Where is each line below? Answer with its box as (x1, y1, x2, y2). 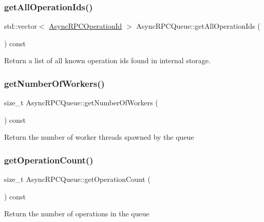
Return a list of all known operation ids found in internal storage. (4, 55, 211, 66)
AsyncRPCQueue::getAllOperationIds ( (136, 21, 260, 31)
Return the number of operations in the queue (4, 208, 149, 219)
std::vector (4, 21, 37, 31)
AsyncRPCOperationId (49, 21, 122, 31)
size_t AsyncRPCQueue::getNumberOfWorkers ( (4, 97, 158, 108)
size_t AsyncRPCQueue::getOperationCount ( (4, 174, 150, 184)
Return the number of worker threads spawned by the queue (4, 132, 194, 142)
